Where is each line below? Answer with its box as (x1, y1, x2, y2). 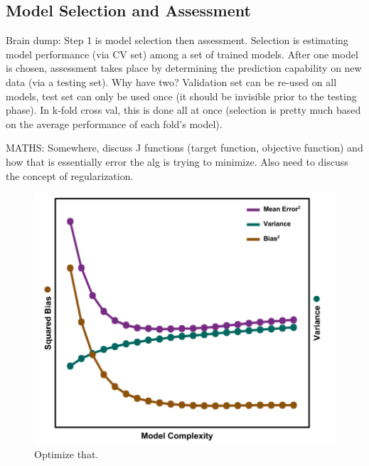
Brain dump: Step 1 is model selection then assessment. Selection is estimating (6, 33, 348, 48)
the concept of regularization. (6, 168, 134, 183)
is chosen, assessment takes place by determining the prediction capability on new (6, 60, 362, 75)
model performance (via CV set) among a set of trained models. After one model (6, 46, 358, 61)
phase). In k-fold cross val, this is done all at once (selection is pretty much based (6, 102, 361, 117)
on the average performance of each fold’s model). (6, 116, 223, 131)
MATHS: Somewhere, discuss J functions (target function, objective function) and (6, 140, 363, 155)
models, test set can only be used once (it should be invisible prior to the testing (6, 88, 357, 103)
